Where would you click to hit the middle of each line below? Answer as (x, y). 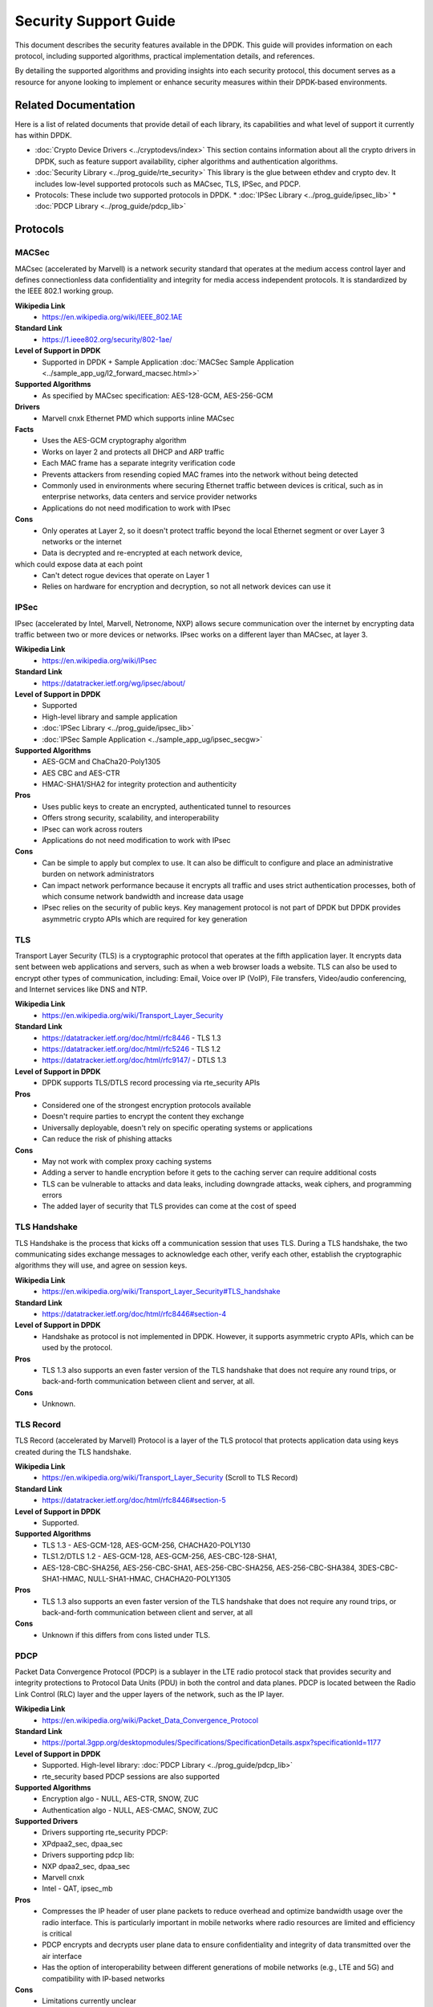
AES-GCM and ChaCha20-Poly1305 (101, 762)
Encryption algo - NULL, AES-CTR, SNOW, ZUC (121, 1799)
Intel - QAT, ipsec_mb (77, 1889)
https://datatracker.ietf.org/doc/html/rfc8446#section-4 (134, 1313)
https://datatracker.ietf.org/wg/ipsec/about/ (114, 683)
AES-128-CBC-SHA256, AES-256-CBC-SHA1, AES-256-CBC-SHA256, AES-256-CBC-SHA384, (199, 1567)
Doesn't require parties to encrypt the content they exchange (143, 1117)
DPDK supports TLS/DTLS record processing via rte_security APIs (151, 1083)
